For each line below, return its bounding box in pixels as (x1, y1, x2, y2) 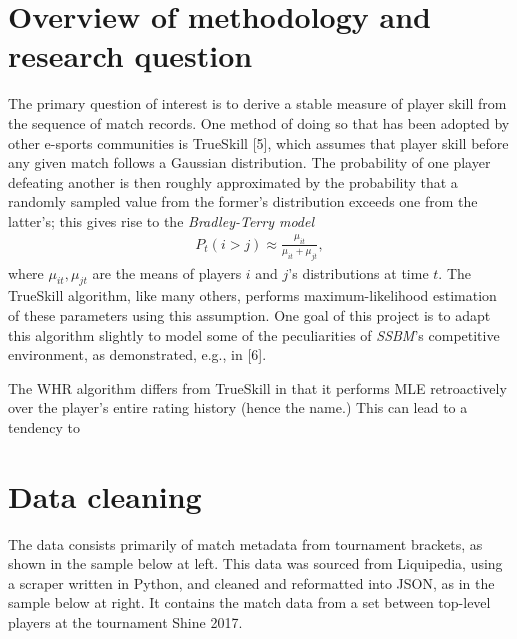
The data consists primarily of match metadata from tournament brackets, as (8, 533, 483, 554)
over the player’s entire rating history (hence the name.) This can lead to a (8, 397, 468, 418)
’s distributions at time (288, 262, 429, 283)
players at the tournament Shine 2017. (8, 612, 243, 632)
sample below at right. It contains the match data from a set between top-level (8, 592, 491, 613)
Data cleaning (8, 475, 202, 516)
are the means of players (92, 262, 242, 283)
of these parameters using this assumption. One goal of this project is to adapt (8, 304, 491, 325)
